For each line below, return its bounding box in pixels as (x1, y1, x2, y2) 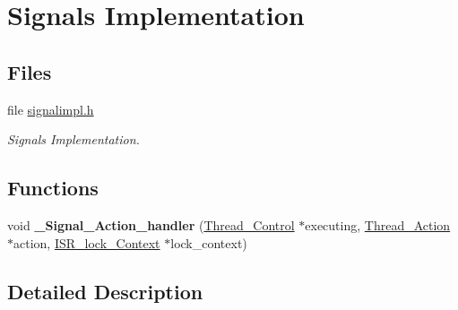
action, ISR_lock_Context (13, 233, 160, 252)
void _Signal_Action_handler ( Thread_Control (7, 215, 295, 234)
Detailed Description (7, 277, 203, 305)
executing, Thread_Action (305, 215, 451, 234)
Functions (7, 174, 99, 202)
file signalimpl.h (7, 99, 94, 118)
